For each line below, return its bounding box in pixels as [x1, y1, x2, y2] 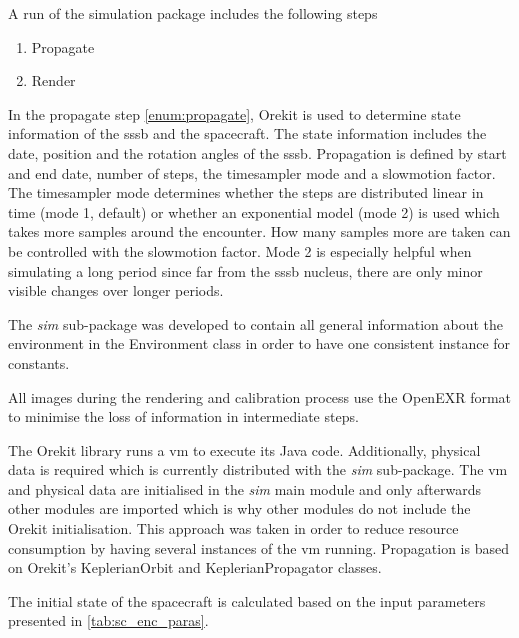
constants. [8, 352, 70, 373]
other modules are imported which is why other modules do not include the [8, 498, 471, 519]
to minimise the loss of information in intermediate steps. [8, 406, 359, 427]
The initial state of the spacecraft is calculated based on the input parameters [8, 590, 486, 611]
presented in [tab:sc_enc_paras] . [8, 610, 209, 631]
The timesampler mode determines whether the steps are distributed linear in [8, 182, 484, 203]
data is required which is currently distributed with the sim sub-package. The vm [8, 459, 508, 480]
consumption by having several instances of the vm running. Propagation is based [8, 537, 509, 558]
